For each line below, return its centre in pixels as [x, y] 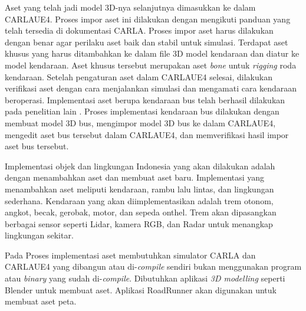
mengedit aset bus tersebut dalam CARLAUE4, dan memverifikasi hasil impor [147, 134]
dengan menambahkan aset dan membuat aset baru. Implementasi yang [135, 177]
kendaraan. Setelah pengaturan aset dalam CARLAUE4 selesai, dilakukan [139, 76]
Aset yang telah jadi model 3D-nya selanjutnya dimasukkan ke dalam [130, 7]
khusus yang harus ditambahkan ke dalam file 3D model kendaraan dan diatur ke [152, 53]
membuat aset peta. [41, 301]
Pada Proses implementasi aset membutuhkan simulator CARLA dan [130, 255]
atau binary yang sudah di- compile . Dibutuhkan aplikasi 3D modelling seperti [145, 278]
